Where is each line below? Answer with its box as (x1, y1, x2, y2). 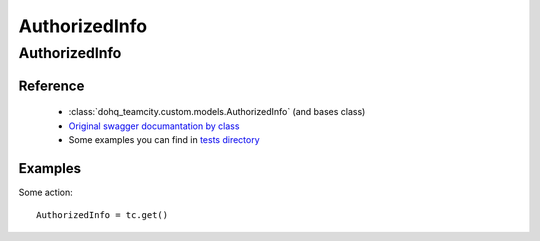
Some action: (18, 186, 74, 198)
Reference (18, 77, 85, 94)
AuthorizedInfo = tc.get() (36, 210, 169, 221)
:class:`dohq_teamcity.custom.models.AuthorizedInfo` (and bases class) (68, 106, 366, 118)
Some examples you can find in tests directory (68, 134, 260, 145)
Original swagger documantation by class (68, 120, 240, 132)
